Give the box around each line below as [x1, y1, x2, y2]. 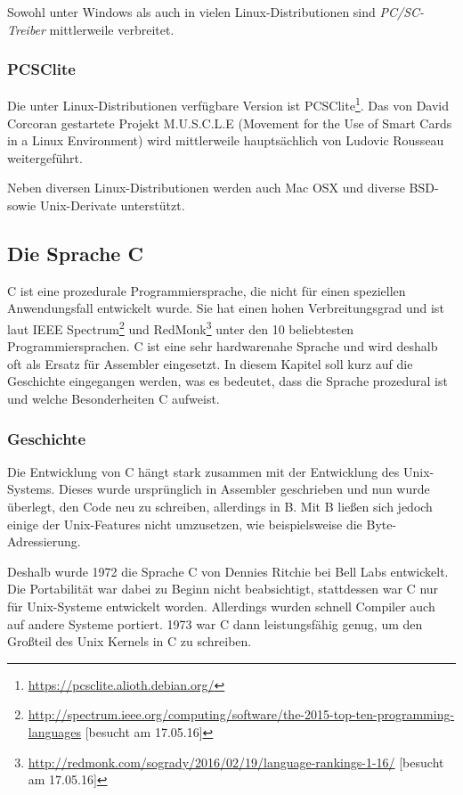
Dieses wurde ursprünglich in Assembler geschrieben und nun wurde [59, 479, 430, 498]
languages [28, 722, 81, 741]
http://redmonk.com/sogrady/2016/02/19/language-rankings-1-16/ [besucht [28, 752, 444, 771]
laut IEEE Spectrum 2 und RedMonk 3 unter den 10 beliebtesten [7, 317, 354, 338]
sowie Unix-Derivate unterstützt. [7, 196, 185, 215]
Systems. [7, 479, 55, 498]
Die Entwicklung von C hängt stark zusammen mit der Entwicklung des [7, 462, 400, 480]
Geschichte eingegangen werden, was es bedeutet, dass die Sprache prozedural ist [7, 372, 448, 390]
